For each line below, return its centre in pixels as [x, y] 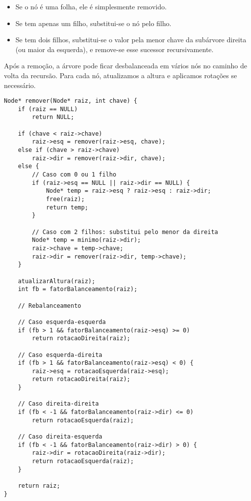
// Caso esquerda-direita [60, 355]
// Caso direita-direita [58, 404]
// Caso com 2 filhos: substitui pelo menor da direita [125, 232]
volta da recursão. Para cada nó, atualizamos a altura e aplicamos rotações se [121, 75]
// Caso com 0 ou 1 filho [74, 175]
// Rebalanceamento [50, 306]
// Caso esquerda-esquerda [62, 322]
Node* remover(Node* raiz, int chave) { [71, 101]
